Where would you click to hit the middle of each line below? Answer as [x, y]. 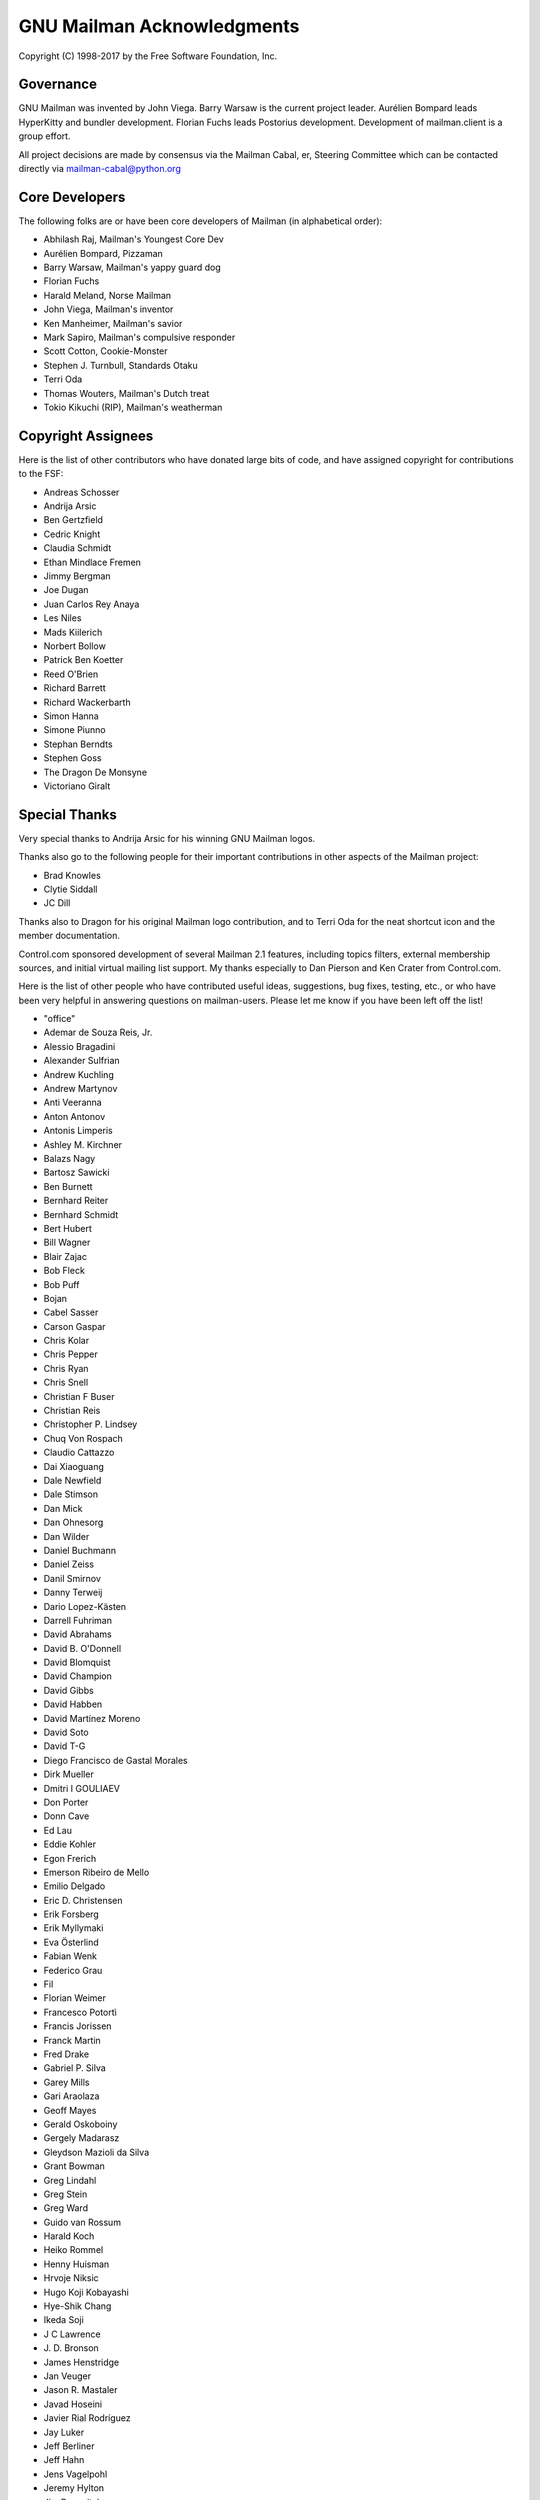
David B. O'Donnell [82, 1648]
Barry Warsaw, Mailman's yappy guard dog [132, 267]
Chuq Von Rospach [83, 1438]
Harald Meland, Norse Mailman [107, 295]
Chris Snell [66, 1382]
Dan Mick [63, 1508]
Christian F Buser [79, 1396]
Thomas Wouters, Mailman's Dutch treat [126, 393]
